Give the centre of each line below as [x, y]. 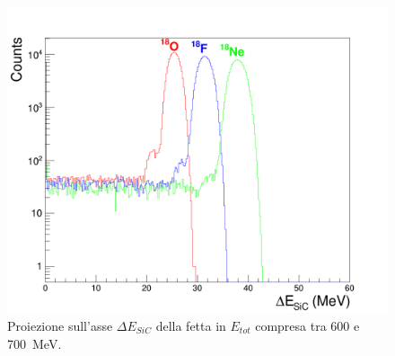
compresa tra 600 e [307, 325]
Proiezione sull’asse [60, 325]
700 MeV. [35, 343]
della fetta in [191, 325]
